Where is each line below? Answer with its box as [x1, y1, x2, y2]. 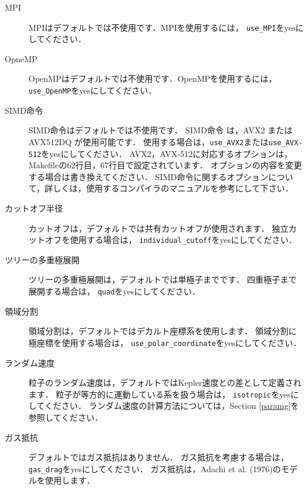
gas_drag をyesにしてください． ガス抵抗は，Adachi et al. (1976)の [28, 462, 281, 475]
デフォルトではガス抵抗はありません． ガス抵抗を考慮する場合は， [28, 451, 289, 463]
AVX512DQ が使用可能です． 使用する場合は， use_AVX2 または [28, 135, 269, 148]
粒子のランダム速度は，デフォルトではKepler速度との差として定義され [28, 376, 301, 389]
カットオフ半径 [5, 201, 63, 214]
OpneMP [5, 52, 38, 65]
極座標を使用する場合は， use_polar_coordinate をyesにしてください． [28, 336, 301, 348]
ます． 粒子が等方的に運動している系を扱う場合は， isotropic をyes [28, 387, 291, 400]
